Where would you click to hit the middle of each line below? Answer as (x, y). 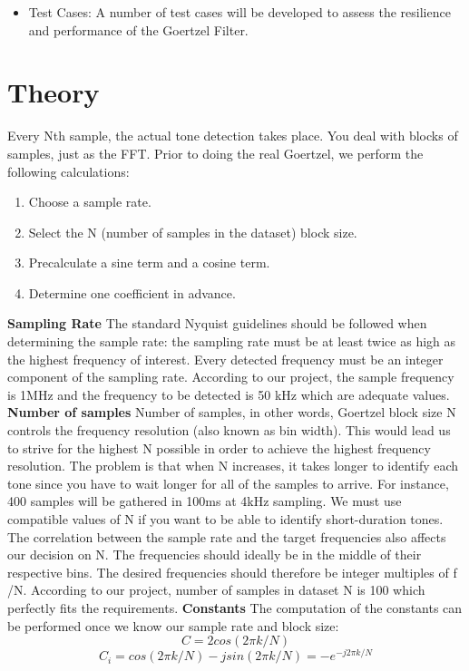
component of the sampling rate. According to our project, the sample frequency (231, 377)
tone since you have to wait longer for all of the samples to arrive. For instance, (228, 483)
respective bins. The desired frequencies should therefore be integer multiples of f (232, 572)
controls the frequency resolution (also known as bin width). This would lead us (229, 430)
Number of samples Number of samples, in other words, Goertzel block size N (232, 412)
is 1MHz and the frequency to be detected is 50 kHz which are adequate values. (229, 394)
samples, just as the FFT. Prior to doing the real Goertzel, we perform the (215, 153)
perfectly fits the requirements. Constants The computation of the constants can (235, 607)
